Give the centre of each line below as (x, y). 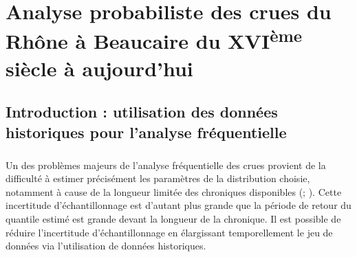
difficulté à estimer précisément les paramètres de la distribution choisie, (158, 178)
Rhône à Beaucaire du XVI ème (154, 40)
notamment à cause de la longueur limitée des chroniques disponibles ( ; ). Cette (174, 191)
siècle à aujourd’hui (99, 68)
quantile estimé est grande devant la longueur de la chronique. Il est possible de (173, 219)
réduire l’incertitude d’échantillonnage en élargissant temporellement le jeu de (169, 232)
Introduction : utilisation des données (142, 112)
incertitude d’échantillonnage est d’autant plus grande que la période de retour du (178, 205)
